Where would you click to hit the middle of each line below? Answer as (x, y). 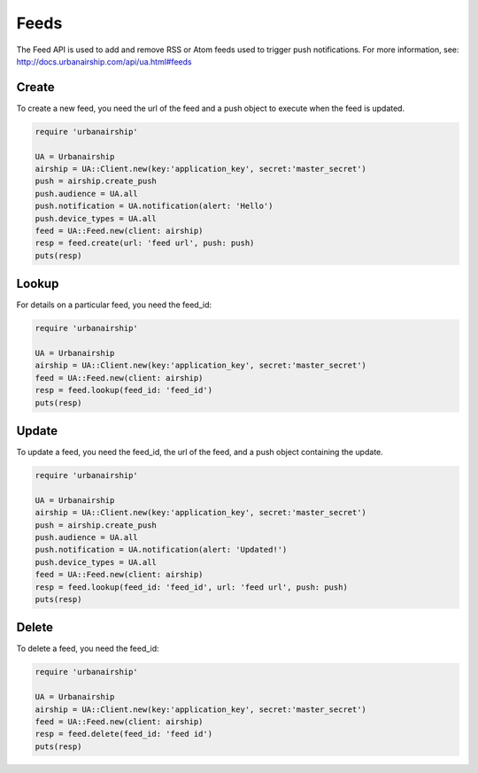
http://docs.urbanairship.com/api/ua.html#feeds (104, 61)
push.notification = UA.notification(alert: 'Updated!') (161, 550)
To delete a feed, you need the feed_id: (88, 649)
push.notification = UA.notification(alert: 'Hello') (154, 206)
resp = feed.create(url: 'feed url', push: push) (145, 243)
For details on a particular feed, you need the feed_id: (114, 305)
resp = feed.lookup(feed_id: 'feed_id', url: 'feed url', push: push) (192, 587)
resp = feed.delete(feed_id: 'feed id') (123, 734)
